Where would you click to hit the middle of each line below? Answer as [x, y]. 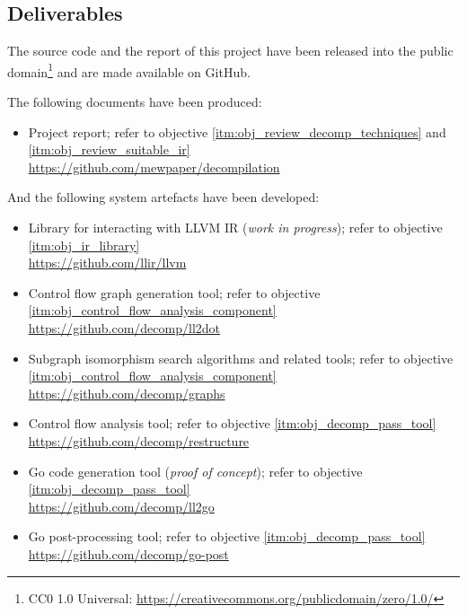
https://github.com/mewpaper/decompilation [154, 167]
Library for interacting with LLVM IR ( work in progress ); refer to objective [235, 228]
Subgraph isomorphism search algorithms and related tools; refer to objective [241, 358]
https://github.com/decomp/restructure [139, 440]
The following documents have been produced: [135, 102]
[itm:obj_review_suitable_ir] [109, 149]
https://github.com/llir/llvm [107, 263]
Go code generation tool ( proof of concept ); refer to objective [195, 471]
